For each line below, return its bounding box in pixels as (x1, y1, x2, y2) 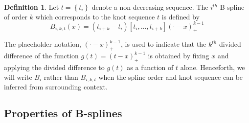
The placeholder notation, (4, 39, 81, 49)
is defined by (161, 11, 200, 21)
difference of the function (4, 51, 79, 61)
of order (4, 11, 27, 21)
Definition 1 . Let (4, 2, 59, 12)
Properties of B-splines (4, 105, 122, 121)
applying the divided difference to (4, 62, 105, 72)
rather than (44, 71, 78, 82)
